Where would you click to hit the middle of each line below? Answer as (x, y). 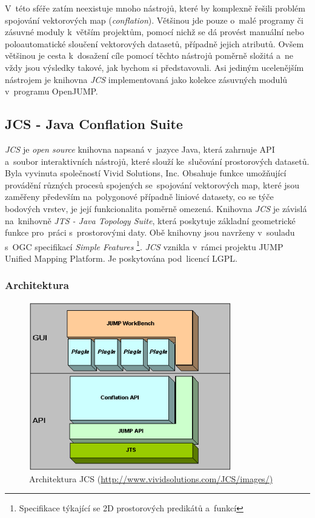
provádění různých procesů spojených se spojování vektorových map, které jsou (152, 184)
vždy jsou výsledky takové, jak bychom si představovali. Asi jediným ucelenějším (154, 67)
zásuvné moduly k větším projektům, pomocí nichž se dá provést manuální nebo (154, 32)
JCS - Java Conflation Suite (94, 124)
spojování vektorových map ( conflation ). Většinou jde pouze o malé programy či (154, 20)
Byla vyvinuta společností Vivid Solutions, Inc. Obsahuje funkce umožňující (146, 173)
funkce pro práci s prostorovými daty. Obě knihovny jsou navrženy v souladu (150, 232)
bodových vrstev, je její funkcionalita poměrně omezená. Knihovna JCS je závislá (156, 208)
